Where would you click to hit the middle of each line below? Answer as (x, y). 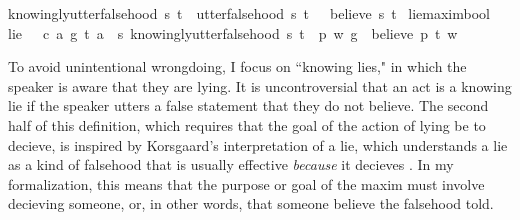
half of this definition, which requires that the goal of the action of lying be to (247, 124)
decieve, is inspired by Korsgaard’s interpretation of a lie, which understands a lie (258, 144)
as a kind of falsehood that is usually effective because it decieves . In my (231, 164)
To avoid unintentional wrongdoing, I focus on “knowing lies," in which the (237, 66)
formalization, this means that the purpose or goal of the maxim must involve (246, 183)
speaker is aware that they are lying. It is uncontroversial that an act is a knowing (260, 85)
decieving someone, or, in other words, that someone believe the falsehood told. (251, 203)
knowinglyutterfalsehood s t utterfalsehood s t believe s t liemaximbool (249, 13)
